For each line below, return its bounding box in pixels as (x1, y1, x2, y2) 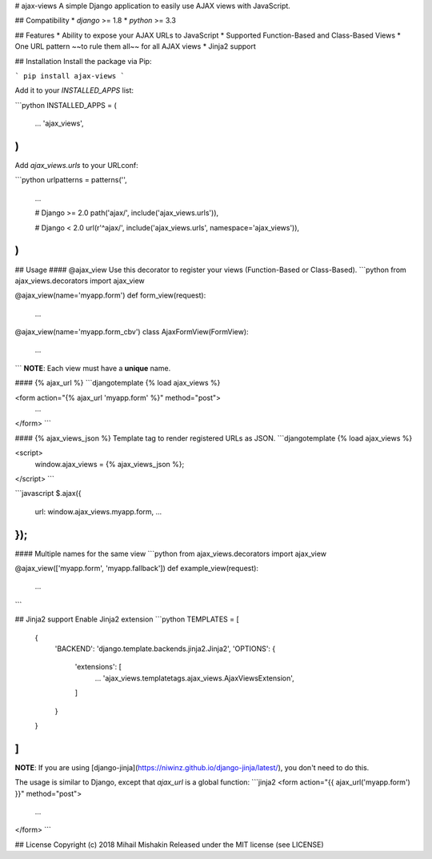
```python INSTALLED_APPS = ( (14, 100, 118, 110)
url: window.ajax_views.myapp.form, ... (34, 506, 162, 516)
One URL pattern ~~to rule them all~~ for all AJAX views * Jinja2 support (14, 42, 256, 51)
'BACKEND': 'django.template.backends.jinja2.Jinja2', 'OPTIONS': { (54, 644, 276, 653)
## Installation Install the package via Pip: (14, 56, 152, 66)
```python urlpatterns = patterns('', (14, 175, 127, 185)
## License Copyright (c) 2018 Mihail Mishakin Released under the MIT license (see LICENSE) (14, 840, 324, 849)
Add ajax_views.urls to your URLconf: (14, 161, 139, 170)
